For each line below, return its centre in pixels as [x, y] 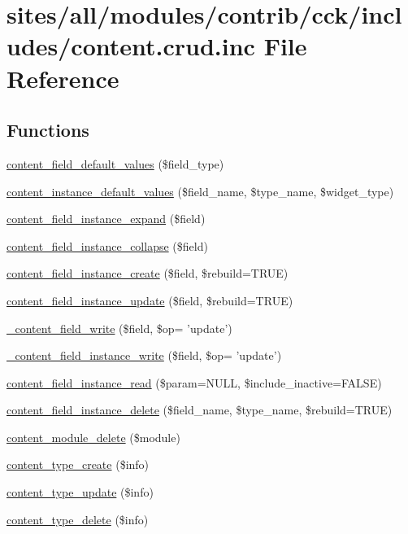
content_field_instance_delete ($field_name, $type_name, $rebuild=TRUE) [200, 410]
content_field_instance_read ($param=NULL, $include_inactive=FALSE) [194, 382]
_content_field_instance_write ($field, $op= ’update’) [144, 355]
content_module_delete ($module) [93, 437]
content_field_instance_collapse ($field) [107, 245]
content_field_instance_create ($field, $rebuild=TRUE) [148, 273]
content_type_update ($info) [80, 492]
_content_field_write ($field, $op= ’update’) [119, 328]
